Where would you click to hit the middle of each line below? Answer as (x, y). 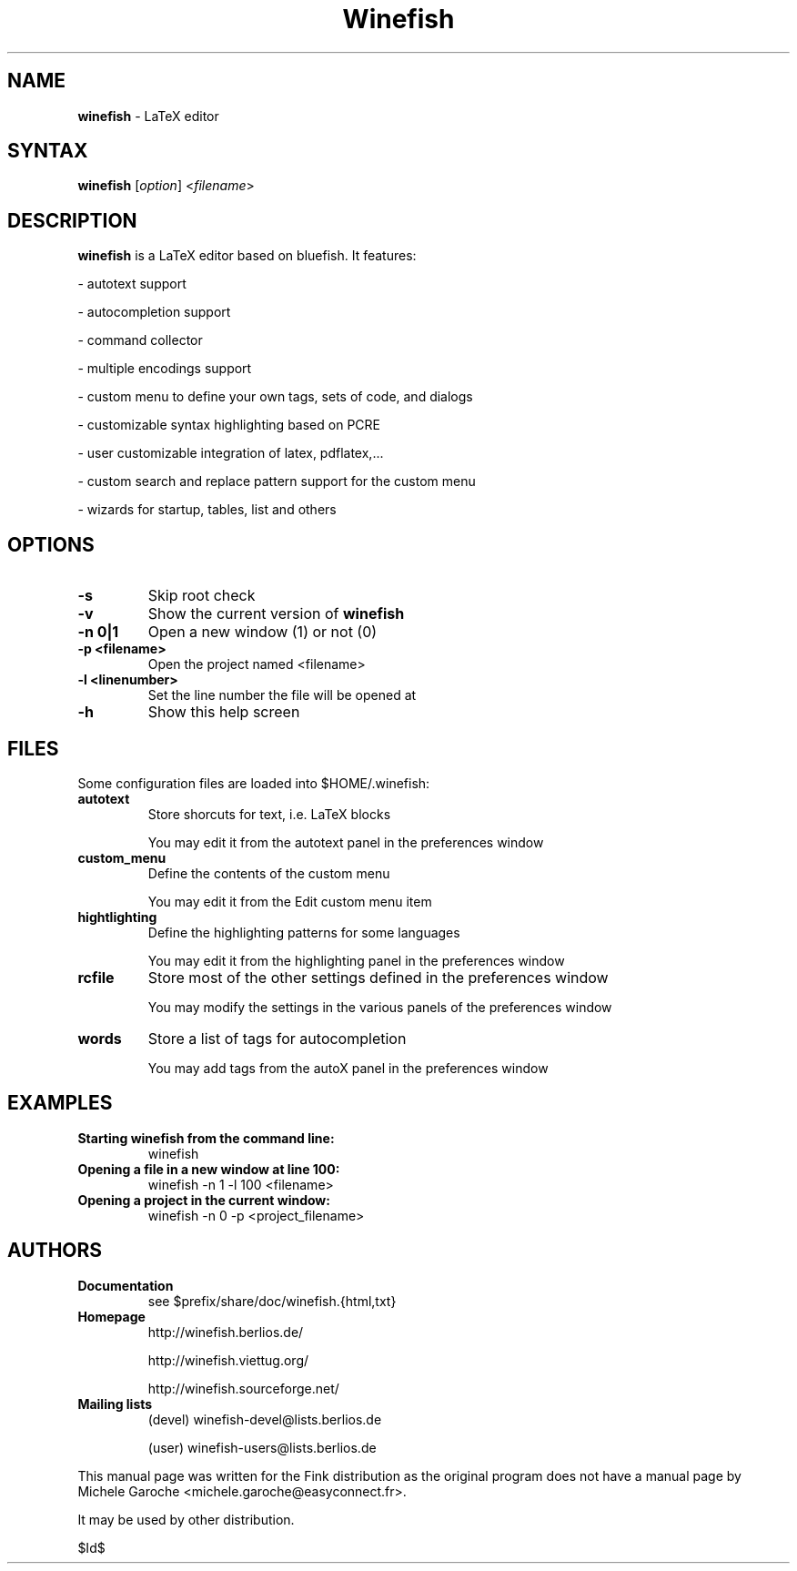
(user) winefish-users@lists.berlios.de (262, 1447)
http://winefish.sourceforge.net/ (243, 1388)
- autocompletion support (154, 312)
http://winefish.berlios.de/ (226, 1332)
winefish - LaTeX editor (148, 116)
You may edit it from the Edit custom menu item (290, 901)
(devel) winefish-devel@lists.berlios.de (265, 1419)
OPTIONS (51, 544)
